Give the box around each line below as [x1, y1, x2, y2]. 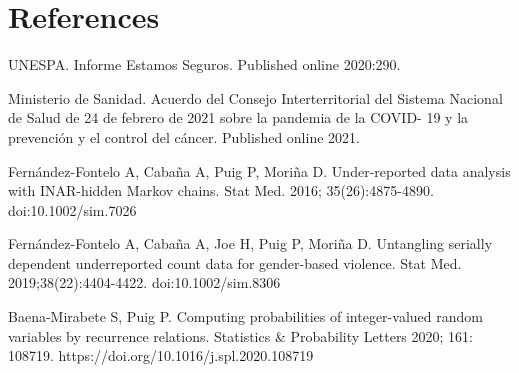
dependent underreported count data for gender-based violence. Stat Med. [8, 252, 462, 273]
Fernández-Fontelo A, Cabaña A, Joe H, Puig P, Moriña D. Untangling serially [8, 233, 493, 254]
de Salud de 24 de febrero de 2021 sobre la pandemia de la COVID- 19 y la [8, 107, 469, 128]
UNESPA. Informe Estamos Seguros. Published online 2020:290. [8, 54, 401, 75]
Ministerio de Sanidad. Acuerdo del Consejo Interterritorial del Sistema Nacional [8, 87, 503, 108]
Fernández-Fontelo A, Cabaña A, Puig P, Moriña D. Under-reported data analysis [8, 160, 511, 181]
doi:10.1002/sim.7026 [8, 199, 137, 220]
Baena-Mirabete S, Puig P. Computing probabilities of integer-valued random [8, 306, 483, 327]
